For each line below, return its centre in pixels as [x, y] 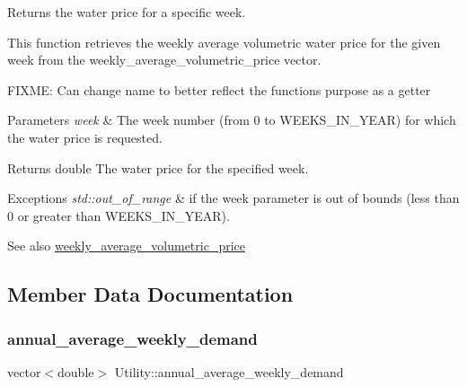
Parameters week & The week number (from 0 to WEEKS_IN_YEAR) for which [232, 120]
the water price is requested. [85, 137]
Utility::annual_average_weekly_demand [229, 371]
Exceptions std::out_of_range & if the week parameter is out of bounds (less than [233, 198]
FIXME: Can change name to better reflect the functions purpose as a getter [219, 89]
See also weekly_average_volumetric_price [127, 246]
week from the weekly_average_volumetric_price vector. [164, 60]
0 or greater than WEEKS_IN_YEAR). [119, 215]
